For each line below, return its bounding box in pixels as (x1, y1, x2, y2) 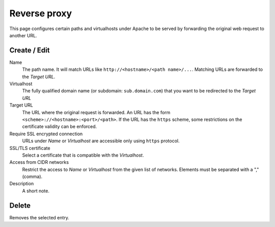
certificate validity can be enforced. (22, 123, 97, 130)
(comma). (22, 173, 43, 180)
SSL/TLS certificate (9, 145, 50, 151)
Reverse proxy (9, 8, 72, 19)
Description (9, 181, 34, 187)
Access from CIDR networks (9, 159, 69, 165)
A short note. (22, 188, 49, 194)
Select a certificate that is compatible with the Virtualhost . (22, 152, 144, 158)
